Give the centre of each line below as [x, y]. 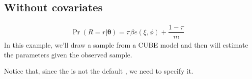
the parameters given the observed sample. [68, 54]
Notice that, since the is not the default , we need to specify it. [99, 71]
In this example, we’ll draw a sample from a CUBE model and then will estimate [126, 45]
